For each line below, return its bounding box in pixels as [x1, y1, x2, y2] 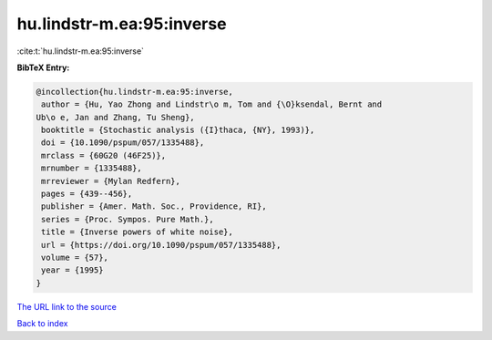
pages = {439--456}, [41, 189, 133, 200]
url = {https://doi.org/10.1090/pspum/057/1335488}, [41, 240, 282, 250]
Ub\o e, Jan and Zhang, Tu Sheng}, [36, 112, 195, 122]
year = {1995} [41, 265, 104, 275]
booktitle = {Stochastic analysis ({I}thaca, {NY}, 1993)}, [41, 125, 315, 136]
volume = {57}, [41, 252, 109, 263]
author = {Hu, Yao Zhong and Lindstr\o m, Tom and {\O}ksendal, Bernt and [41, 99, 383, 109]
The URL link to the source [16, 301, 118, 312]
